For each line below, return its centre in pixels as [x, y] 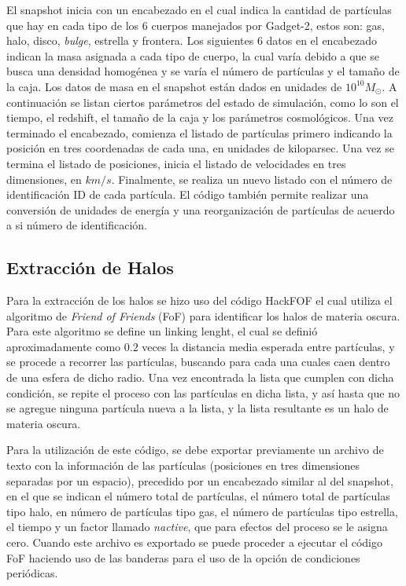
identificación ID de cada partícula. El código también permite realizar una [188, 194]
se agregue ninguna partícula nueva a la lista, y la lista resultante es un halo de [197, 408]
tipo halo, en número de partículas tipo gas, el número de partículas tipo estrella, [202, 511]
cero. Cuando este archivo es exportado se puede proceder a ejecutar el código [194, 542]
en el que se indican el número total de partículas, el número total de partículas [198, 496]
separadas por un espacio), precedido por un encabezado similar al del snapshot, [200, 480]
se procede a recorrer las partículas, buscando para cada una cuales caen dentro [198, 362]
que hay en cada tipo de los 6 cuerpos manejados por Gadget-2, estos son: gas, [196, 25]
